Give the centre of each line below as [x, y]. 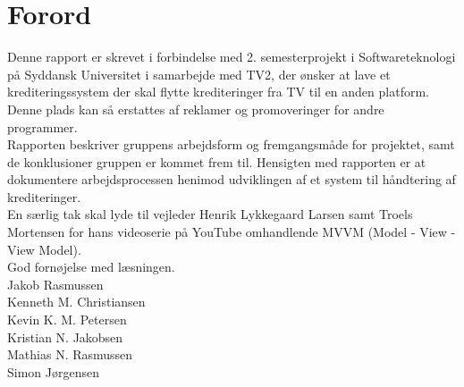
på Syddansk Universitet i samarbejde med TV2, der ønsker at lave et [199, 74]
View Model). [44, 249]
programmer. [42, 126]
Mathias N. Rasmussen [70, 354]
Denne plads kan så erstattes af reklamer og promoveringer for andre [196, 109]
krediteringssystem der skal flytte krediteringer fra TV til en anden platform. [218, 92]
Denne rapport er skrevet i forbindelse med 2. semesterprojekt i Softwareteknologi [232, 57]
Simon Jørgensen [53, 371]
